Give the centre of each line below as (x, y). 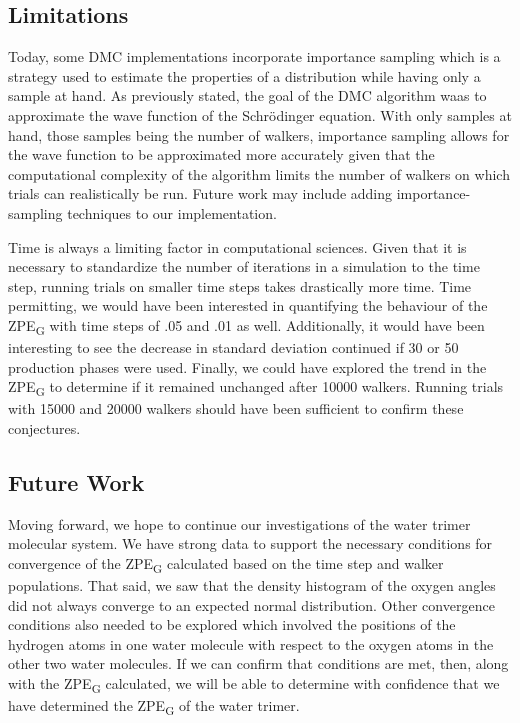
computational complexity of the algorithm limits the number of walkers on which (259, 173)
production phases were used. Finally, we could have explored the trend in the (247, 366)
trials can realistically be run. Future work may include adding (200, 193)
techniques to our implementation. (172, 212)
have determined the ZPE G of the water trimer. (154, 706)
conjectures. (44, 427)
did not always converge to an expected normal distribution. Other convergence (251, 604)
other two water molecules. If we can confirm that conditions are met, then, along (258, 663)
